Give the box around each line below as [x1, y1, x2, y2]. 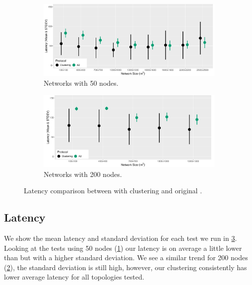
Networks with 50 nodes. [44, 78, 119, 88]
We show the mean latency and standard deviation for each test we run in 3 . [4, 233, 237, 243]
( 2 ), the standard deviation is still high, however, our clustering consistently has [4, 262, 247, 272]
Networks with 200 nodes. [44, 169, 122, 179]
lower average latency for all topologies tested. [4, 272, 144, 282]
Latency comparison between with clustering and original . [24, 185, 202, 196]
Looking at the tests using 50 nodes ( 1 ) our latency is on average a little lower [4, 242, 242, 253]
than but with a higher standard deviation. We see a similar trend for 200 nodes [4, 252, 248, 263]
